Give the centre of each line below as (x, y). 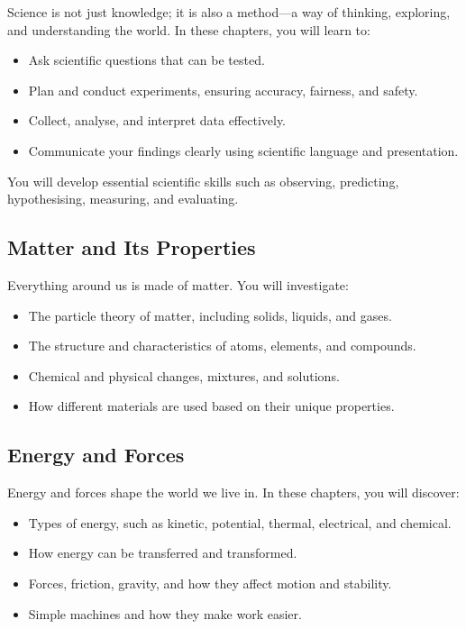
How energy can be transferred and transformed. (163, 553)
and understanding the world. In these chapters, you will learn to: (189, 29)
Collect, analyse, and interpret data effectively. (157, 120)
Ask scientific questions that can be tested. (146, 60)
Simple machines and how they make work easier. (165, 613)
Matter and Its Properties (132, 247)
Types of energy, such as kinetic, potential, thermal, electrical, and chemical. (240, 522)
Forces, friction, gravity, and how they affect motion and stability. (210, 583)
